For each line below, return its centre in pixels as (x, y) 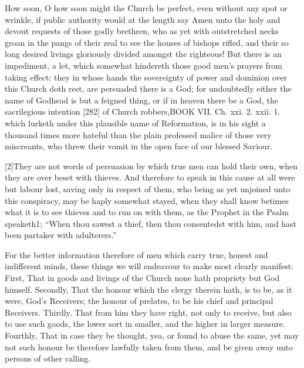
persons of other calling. (48, 358)
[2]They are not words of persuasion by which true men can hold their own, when (151, 165)
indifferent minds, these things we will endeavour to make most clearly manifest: (149, 266)
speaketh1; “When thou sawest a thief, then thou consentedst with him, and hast (151, 223)
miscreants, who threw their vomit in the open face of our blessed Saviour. (139, 146)
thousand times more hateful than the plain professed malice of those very (138, 134)
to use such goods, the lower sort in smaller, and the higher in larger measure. (145, 324)
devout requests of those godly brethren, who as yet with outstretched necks (142, 31)
